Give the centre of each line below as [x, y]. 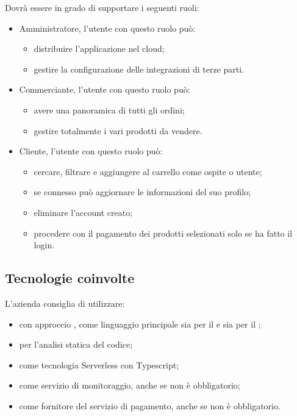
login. [44, 245]
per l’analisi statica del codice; [76, 344]
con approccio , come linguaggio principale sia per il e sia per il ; [140, 324]
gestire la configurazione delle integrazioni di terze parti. [139, 69]
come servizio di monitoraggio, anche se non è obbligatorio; [130, 385]
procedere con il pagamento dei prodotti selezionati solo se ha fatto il [163, 233]
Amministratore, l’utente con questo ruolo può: [107, 28]
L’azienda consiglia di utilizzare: [65, 303]
